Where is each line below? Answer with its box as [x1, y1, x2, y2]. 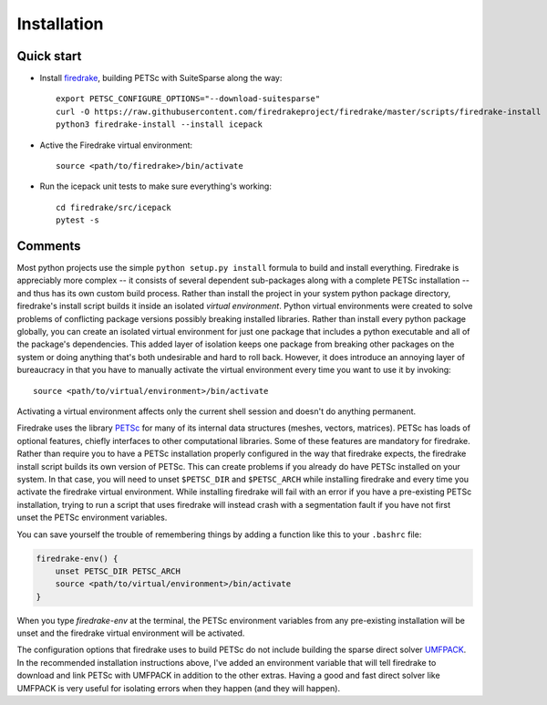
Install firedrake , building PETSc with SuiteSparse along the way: [39, 73, 283, 84]
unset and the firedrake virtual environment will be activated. [16, 627, 245, 638]
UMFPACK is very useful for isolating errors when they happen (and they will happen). [16, 682, 341, 693]
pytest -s [56, 215, 99, 225]
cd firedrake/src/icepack [56, 202, 172, 213]
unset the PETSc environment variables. [16, 512, 168, 524]
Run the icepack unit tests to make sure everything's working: [39, 181, 273, 192]
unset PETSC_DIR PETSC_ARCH [55, 565, 181, 576]
